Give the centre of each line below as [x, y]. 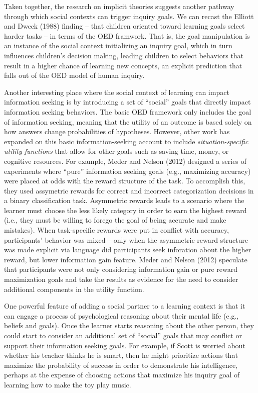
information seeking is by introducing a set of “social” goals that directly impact [127, 102]
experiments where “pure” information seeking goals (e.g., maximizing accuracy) [127, 171]
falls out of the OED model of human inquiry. [74, 75]
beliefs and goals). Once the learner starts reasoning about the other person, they [129, 325]
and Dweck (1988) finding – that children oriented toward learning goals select [124, 26]
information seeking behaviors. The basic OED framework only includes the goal [128, 111]
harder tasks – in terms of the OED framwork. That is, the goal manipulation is [127, 35]
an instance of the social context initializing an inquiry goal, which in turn [118, 45]
